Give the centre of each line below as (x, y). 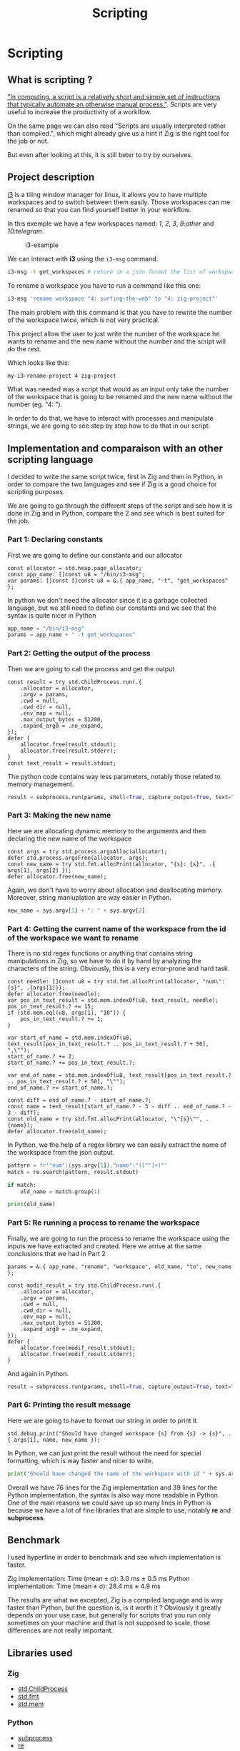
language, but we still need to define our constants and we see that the (112, 608)
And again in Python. (38, 1373)
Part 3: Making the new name (59, 816)
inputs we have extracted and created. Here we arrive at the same (105, 1246)
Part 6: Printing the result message (69, 1405)
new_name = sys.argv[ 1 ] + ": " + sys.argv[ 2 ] (76, 910)
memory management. (41, 784)
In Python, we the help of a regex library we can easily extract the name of (117, 1145)
